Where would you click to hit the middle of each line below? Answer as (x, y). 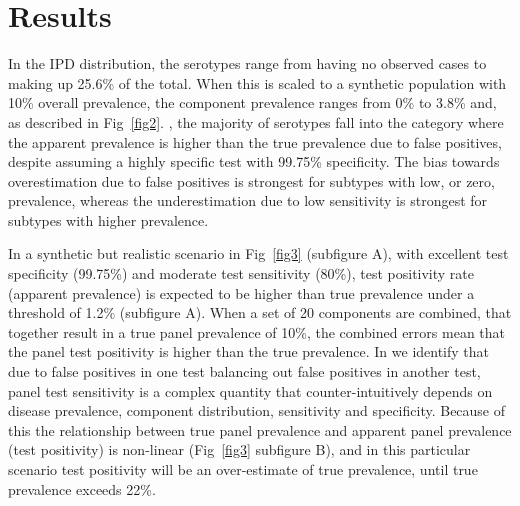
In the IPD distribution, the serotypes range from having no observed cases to (247, 63)
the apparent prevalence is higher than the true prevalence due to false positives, (255, 141)
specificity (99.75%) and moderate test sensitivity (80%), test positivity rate (241, 273)
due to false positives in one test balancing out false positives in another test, (244, 371)
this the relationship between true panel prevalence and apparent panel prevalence (260, 429)
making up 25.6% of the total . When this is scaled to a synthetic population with (257, 82)
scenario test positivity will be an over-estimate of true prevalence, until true (243, 469)
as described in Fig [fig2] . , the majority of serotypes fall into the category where (256, 121)
